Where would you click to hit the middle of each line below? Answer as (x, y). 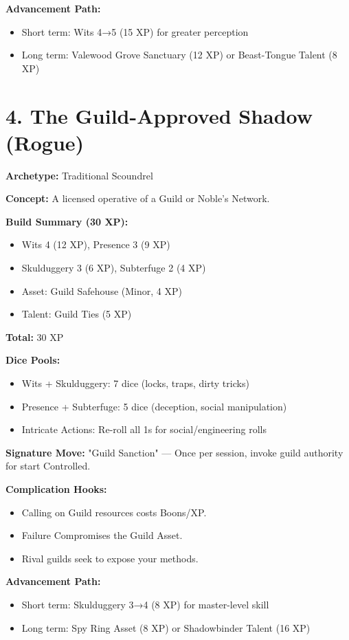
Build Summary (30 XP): (67, 221)
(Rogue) (45, 142)
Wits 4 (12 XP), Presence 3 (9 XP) (96, 244)
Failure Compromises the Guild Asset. (102, 535)
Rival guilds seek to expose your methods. (110, 558)
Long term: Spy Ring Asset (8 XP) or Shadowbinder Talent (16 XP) (166, 627)
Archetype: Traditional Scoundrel (79, 175)
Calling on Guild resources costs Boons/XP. (114, 512)
